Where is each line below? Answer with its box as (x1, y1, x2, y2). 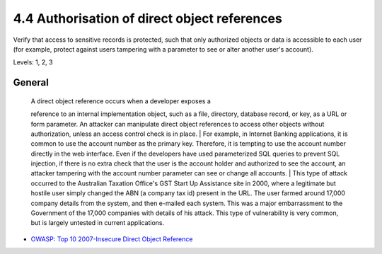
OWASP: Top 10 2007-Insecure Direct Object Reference (30, 234, 193, 243)
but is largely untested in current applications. (30, 219, 165, 227)
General (13, 76, 50, 88)
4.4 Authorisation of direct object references (13, 11, 282, 26)
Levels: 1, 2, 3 (13, 58, 53, 67)
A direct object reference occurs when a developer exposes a (30, 96, 212, 105)
